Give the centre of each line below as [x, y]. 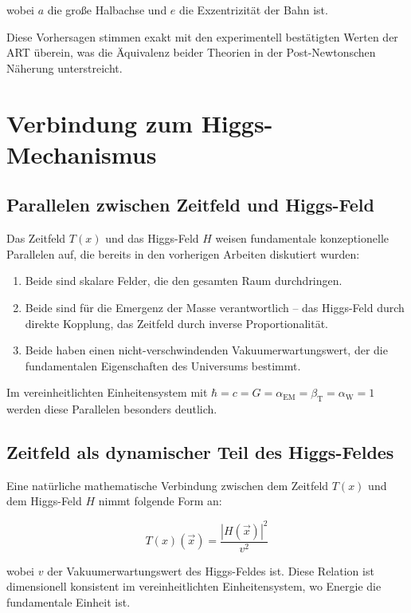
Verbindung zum [100, 123]
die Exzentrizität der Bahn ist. [254, 10]
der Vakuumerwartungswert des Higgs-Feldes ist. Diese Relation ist [211, 570]
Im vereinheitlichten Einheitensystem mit [107, 392]
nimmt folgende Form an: [160, 501]
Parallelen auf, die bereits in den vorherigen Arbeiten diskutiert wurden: [183, 253]
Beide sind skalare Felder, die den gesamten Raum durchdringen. [184, 281]
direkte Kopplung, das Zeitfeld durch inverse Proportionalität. [176, 323]
